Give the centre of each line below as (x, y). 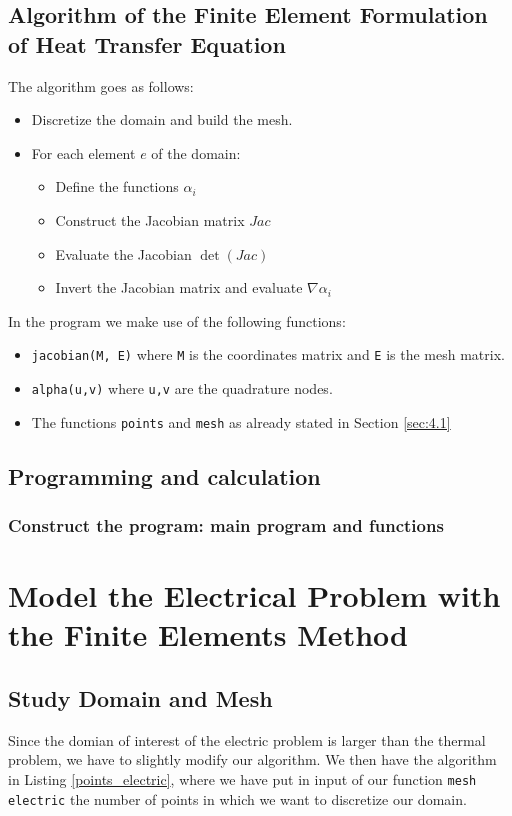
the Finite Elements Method (208, 634)
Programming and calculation (164, 475)
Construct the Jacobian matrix (150, 219)
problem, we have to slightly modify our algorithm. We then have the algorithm (252, 759)
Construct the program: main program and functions (226, 525)
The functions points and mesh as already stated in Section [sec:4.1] (241, 421)
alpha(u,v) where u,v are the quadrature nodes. (182, 388)
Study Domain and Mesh (140, 697)
